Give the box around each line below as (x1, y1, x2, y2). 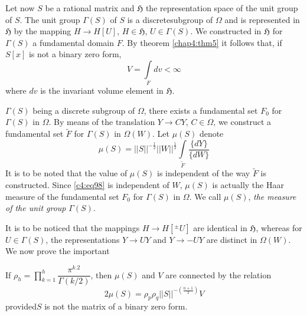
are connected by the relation (165, 268, 272, 281)
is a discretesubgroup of (127, 13, 213, 25)
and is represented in (224, 13, 300, 25)
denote (199, 127, 224, 140)
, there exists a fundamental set (143, 104, 258, 116)
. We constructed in (190, 25, 262, 37)
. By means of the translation (48, 116, 155, 128)
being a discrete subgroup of (32, 104, 135, 116)
